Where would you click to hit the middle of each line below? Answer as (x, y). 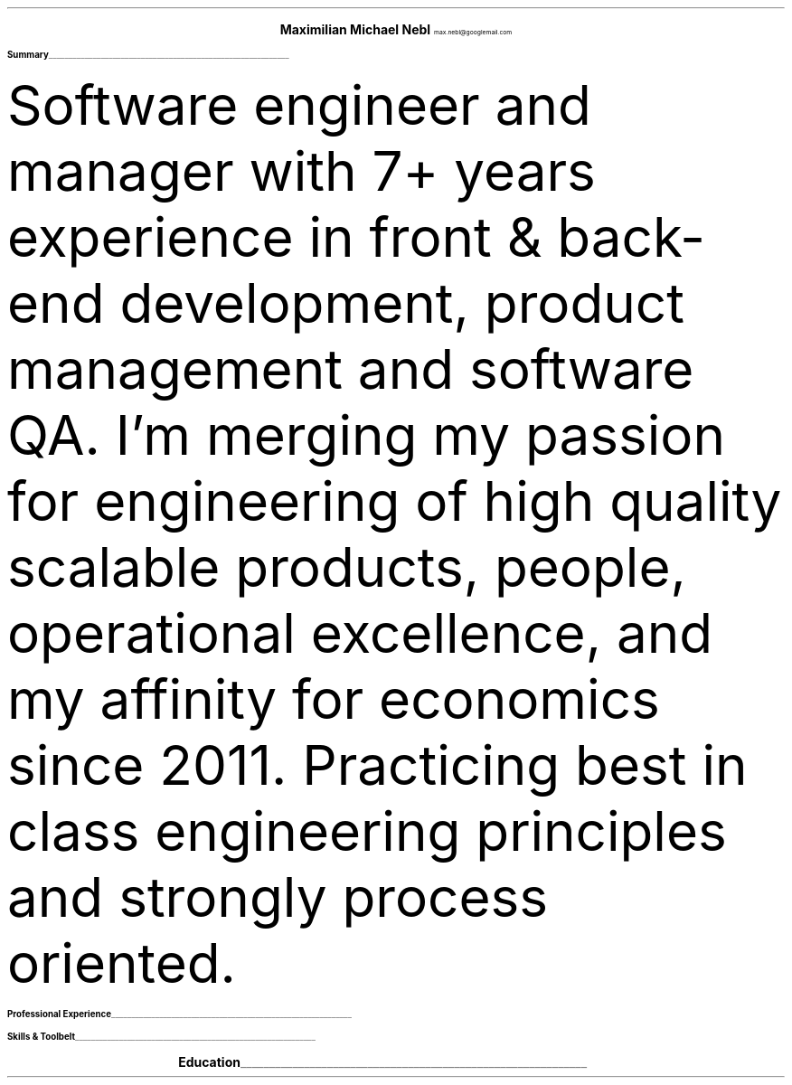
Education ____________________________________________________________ (383, 1062)
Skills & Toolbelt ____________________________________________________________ (161, 1037)
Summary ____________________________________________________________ (148, 55)
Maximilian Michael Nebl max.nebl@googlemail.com (396, 29)
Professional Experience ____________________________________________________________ (179, 1014)
